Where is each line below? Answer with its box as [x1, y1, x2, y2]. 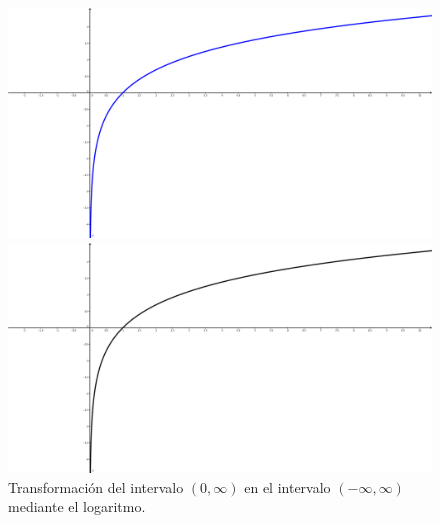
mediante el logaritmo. [8, 496, 146, 517]
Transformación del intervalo [8, 476, 184, 497]
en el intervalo [244, 476, 331, 497]
